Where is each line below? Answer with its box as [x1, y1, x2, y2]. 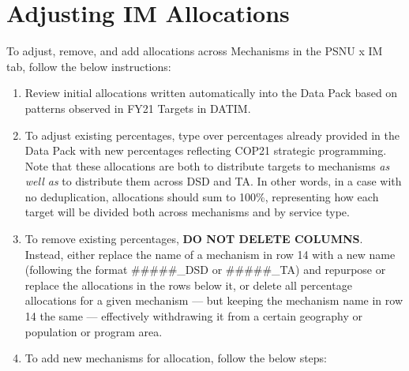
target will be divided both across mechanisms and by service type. [24, 204, 350, 220]
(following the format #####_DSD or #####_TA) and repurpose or [24, 261, 386, 278]
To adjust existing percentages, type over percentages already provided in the [24, 126, 400, 143]
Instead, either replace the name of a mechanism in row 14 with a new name [24, 245, 396, 262]
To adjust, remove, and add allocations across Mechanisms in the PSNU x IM [6, 43, 383, 59]
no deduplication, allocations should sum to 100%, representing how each [24, 188, 379, 204]
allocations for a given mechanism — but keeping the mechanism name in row [24, 292, 403, 309]
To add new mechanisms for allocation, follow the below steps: [24, 350, 328, 366]
